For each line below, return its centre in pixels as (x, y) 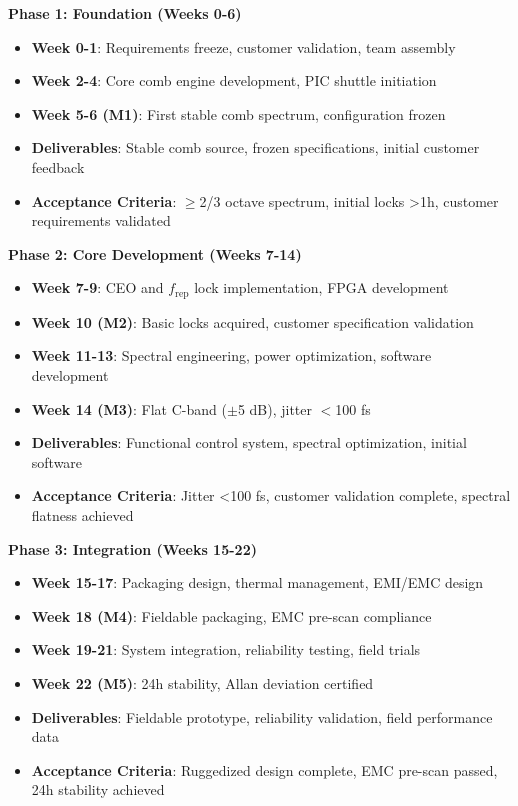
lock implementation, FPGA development (321, 287)
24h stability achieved (98, 789)
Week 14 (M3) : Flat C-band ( (129, 408)
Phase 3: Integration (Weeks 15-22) (132, 548)
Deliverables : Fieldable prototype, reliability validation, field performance (262, 716)
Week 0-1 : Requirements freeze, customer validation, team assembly (243, 46)
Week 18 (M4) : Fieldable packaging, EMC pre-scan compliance (231, 615)
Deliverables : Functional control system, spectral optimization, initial (249, 442)
